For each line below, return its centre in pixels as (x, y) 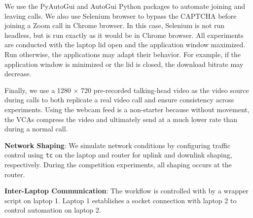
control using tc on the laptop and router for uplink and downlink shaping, (118, 155)
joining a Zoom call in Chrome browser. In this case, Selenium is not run (115, 25)
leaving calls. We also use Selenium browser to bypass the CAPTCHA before (121, 16)
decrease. (18, 74)
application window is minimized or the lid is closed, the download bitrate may (124, 64)
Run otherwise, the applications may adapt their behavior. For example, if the (123, 54)
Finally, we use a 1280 (38, 90)
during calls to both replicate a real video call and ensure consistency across (119, 100)
